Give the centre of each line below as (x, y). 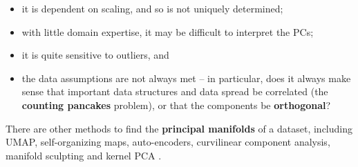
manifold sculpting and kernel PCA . (84, 155)
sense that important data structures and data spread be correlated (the (175, 91)
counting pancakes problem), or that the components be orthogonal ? (176, 105)
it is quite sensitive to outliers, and (95, 55)
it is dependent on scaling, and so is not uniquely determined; (152, 8)
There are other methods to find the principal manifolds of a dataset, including (179, 128)
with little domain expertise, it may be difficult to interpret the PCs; (168, 31)
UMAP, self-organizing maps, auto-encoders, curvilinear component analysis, (168, 142)
